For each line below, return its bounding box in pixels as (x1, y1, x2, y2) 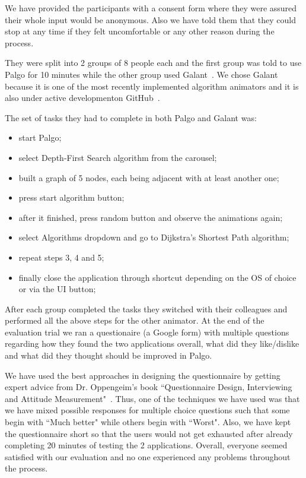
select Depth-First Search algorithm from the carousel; (18, 151, 217, 163)
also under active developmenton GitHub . (5, 91, 160, 104)
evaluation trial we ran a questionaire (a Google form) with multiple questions (5, 325, 289, 338)
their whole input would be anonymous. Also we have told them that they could (5, 13, 296, 26)
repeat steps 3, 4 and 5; (18, 251, 104, 263)
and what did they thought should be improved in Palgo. (5, 349, 212, 362)
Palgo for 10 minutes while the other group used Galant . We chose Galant (5, 68, 278, 80)
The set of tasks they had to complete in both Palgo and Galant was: (5, 111, 257, 124)
